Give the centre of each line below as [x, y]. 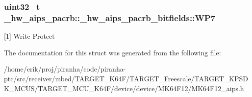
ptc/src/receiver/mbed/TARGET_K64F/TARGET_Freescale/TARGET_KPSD [126, 78]
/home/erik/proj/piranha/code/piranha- [65, 69]
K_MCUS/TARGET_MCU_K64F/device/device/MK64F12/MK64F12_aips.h [124, 88]
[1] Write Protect [29, 36]
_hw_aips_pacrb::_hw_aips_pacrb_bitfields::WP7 [110, 17]
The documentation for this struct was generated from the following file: [113, 52]
